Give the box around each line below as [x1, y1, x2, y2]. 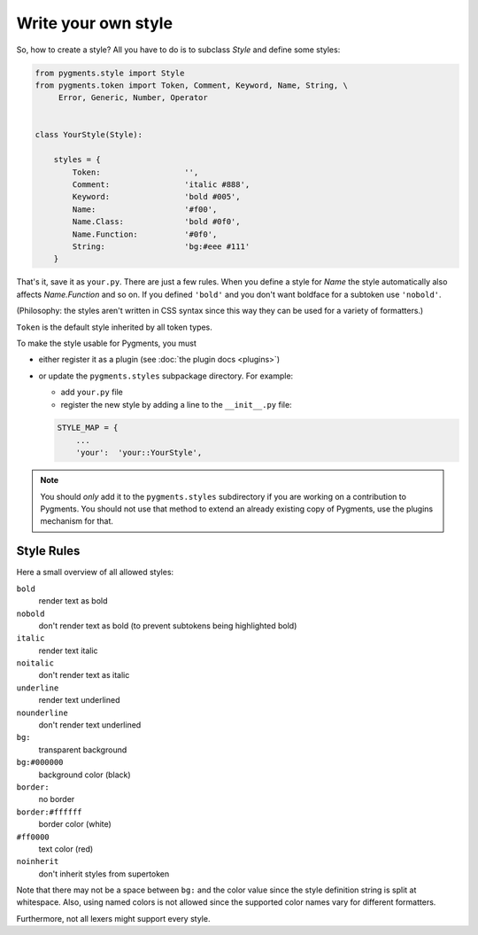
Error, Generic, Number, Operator [58, 93, 208, 103]
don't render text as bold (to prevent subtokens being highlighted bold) [38, 620, 297, 631]
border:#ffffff [16, 806, 83, 817]
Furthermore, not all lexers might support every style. [16, 913, 211, 923]
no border [38, 794, 75, 805]
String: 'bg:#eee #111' [72, 242, 251, 252]
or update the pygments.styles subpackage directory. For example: [38, 370, 294, 381]
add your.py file [60, 386, 124, 398]
